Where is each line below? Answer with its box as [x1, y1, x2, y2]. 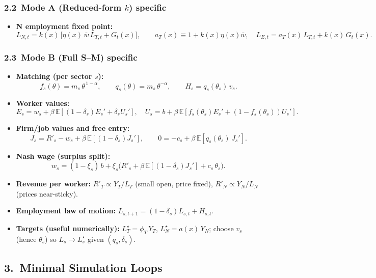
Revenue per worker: [16, 178, 91, 189]
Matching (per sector [16, 71, 92, 81]
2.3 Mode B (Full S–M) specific [4, 51, 138, 64]
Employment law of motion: [16, 205, 116, 216]
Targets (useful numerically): [16, 223, 120, 233]
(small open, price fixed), [135, 178, 213, 189]
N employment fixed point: [16, 21, 113, 32]
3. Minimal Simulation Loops [4, 259, 163, 275]
